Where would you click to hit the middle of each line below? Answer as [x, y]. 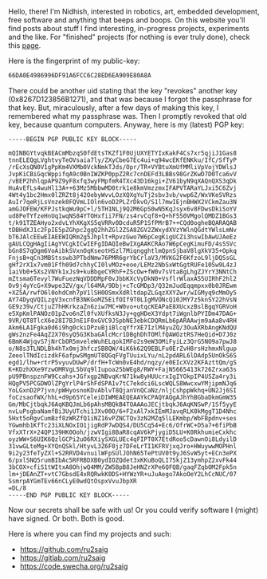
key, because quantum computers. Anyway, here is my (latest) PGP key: [126, 124]
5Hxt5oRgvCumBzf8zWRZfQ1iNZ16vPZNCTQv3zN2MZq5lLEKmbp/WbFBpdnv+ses [123, 418]
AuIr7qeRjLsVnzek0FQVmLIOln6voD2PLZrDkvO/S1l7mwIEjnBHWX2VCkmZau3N [123, 202]
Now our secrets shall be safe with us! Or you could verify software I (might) [133, 510]
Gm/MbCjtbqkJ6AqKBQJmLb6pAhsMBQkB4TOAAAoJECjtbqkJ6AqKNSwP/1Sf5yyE [123, 404]
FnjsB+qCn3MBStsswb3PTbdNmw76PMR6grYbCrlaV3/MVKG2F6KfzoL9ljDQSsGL [123, 258]
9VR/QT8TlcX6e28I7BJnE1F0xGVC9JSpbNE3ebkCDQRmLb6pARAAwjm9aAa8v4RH [123, 321]
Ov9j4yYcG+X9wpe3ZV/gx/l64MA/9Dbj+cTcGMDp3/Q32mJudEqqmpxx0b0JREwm [123, 286]
